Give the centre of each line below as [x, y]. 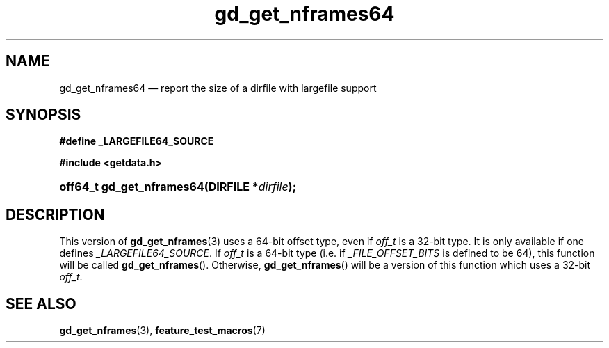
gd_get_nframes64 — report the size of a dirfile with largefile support [218, 88]
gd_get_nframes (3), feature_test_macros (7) [162, 331]
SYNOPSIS [43, 115]
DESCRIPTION [55, 214]
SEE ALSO [41, 303]
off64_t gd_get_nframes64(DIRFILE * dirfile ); [178, 187]
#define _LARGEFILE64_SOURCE [137, 141]
